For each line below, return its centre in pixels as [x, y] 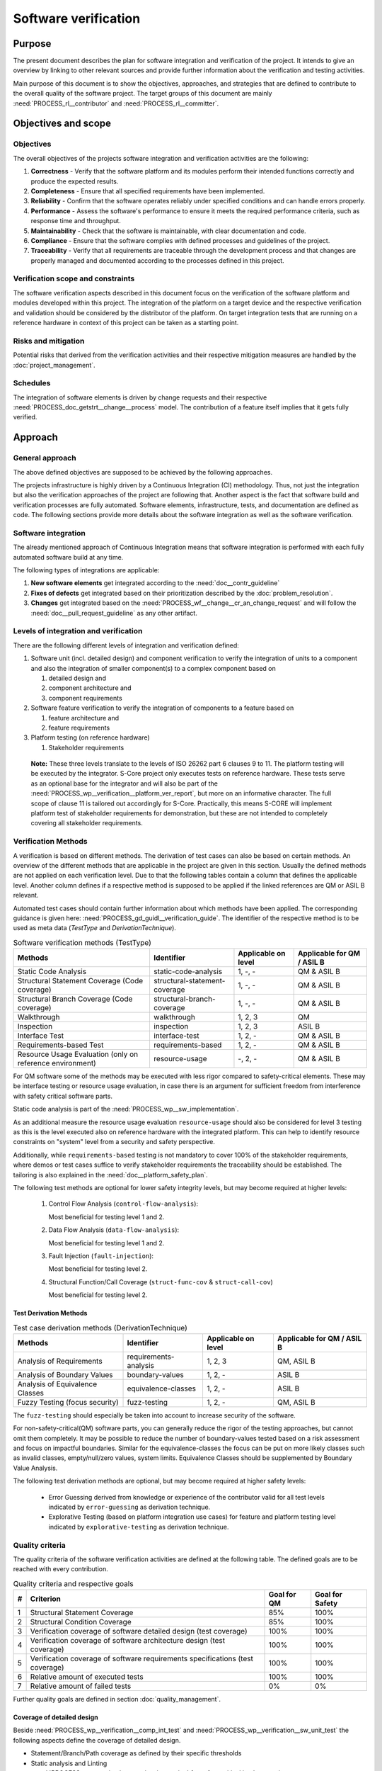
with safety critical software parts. [63, 1096]
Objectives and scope [62, 124]
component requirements [86, 698]
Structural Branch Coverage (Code [75, 999]
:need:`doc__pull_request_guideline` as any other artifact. [114, 613]
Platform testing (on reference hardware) [90, 737]
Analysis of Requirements [60, 1361]
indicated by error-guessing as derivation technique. [129, 1507]
